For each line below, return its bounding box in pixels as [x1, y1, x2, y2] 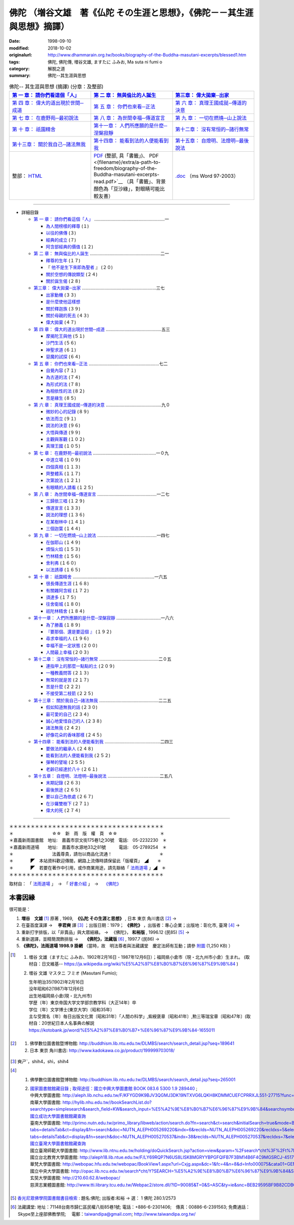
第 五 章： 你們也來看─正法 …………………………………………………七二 [33, 361, 168, 366]
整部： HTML [12, 172, 43, 179]
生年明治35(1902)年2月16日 [28, 979, 84, 985]
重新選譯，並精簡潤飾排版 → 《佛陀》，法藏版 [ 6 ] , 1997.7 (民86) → [21, 936, 160, 942]
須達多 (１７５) [46, 594, 76, 600]
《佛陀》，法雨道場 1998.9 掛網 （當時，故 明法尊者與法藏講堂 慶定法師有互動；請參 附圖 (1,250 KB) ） [21, 943, 233, 949]
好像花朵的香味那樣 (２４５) [46, 732, 102, 738]
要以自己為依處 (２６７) [46, 794, 94, 800]
